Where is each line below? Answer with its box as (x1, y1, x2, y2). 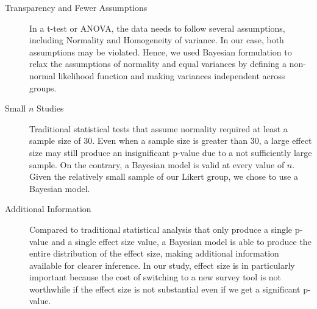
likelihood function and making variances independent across (58, 69, 285, 82)
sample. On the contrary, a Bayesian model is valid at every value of (29, 158, 285, 171)
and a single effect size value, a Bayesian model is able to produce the (51, 235, 312, 247)
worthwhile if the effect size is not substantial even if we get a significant (29, 282, 301, 295)
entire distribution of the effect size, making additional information (29, 247, 279, 260)
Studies (36, 102, 64, 115)
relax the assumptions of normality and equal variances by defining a (29, 57, 287, 70)
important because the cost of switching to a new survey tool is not (29, 271, 282, 283)
